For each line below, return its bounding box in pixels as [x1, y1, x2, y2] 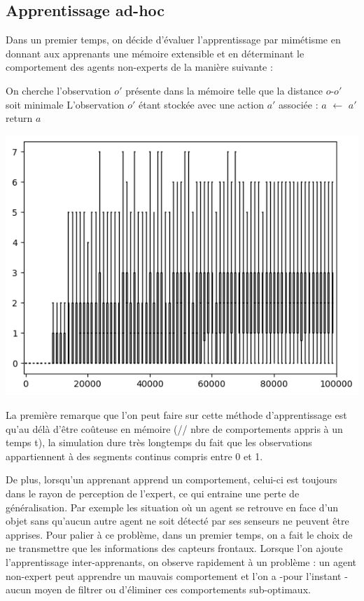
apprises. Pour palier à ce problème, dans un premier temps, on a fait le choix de [6, 527, 353, 541]
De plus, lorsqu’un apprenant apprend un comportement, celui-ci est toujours [6, 472, 337, 487]
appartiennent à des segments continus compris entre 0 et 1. [6, 448, 263, 463]
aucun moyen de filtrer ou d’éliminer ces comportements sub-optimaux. [6, 582, 311, 597]
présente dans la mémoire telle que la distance [125, 83, 323, 97]
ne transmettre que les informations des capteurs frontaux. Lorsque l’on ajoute [6, 541, 343, 555]
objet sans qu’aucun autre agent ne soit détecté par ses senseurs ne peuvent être [6, 513, 349, 528]
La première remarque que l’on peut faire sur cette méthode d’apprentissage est [6, 408, 347, 422]
